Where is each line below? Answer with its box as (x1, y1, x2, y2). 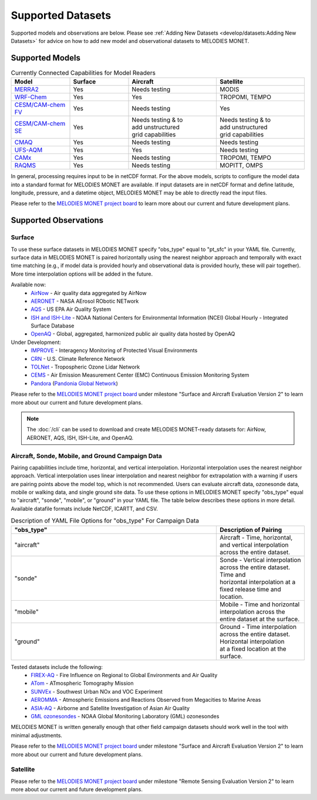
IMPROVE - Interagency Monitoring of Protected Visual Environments (31, 347, 198, 354)
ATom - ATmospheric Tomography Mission (31, 680, 134, 687)
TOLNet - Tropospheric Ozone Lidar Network (31, 363, 140, 370)
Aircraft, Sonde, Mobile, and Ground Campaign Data (11, 451, 163, 460)
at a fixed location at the (220, 644, 287, 652)
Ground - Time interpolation (220, 622, 296, 631)
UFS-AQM (14, 146, 43, 154)
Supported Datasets (11, 9, 112, 22)
